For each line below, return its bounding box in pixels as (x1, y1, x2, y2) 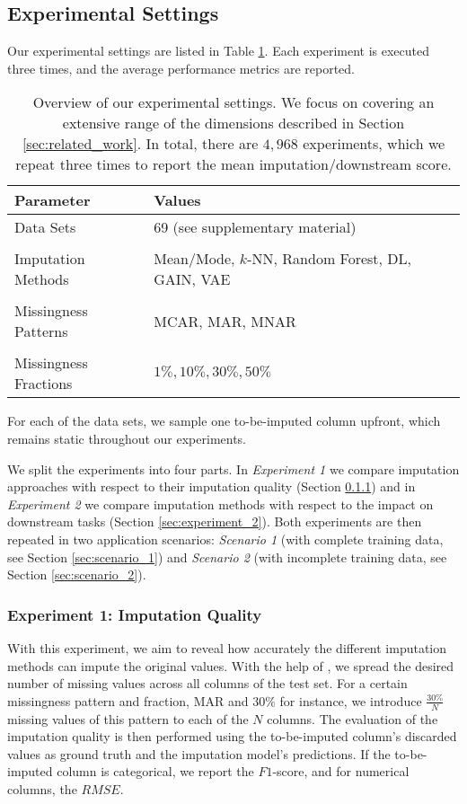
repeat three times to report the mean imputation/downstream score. (15, 154, 452, 175)
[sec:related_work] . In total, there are (22, 133, 259, 155)
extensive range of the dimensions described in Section (62, 112, 405, 134)
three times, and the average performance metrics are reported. (7, 58, 355, 77)
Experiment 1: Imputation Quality (7, 603, 262, 625)
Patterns (14, 321, 68, 342)
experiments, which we (303, 133, 445, 155)
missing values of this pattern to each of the (7, 709, 249, 728)
